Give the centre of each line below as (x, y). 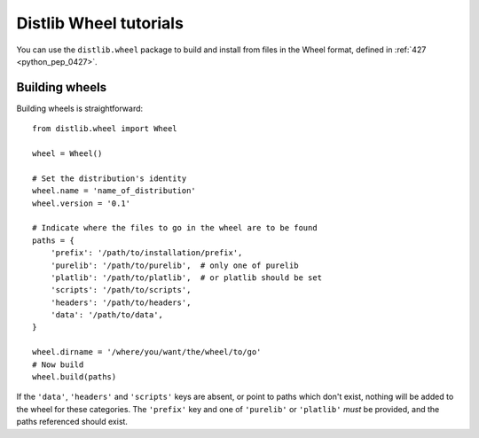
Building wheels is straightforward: (80, 108)
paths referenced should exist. (72, 422)
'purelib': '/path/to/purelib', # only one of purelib (174, 265)
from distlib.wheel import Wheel (105, 129)
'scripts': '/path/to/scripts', (121, 290)
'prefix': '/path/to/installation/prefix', (146, 253)
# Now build (58, 364)
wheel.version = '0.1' (82, 203)
